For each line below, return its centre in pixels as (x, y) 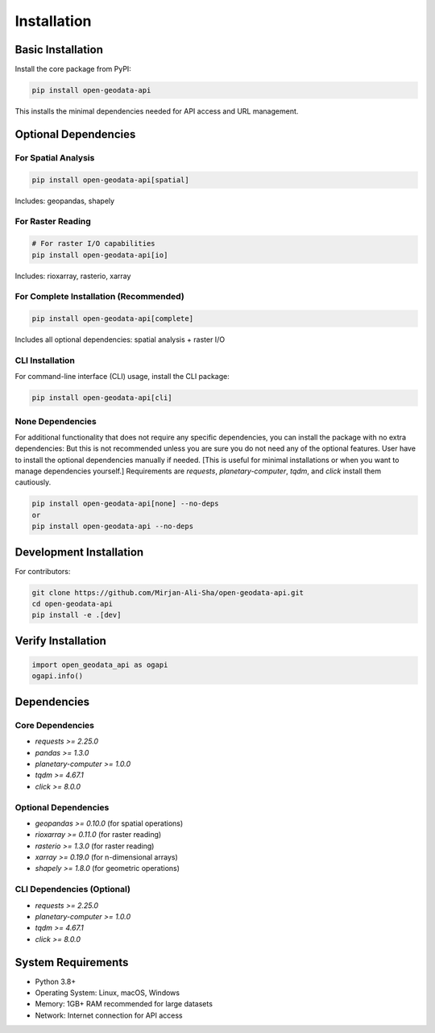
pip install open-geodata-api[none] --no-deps (125, 504)
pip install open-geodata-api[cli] (102, 398)
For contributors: (43, 571)
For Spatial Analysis (55, 157)
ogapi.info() (58, 676)
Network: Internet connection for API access (109, 1015)
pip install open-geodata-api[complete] (112, 319)
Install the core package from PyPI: (73, 69)
